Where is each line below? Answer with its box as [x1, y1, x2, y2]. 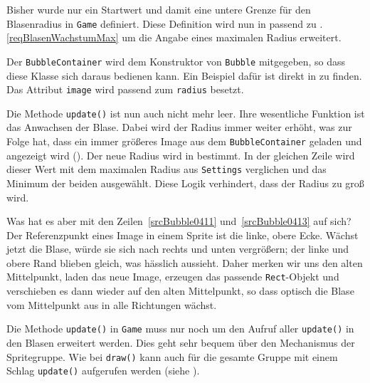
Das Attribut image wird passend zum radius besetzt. [6, 82, 244, 97]
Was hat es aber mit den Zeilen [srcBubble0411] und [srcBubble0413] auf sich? [6, 214, 351, 229]
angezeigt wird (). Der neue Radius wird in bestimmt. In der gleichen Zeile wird [6, 147, 355, 162]
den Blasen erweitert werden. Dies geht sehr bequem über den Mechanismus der [6, 335, 355, 350]
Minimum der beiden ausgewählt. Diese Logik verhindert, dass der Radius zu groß [6, 175, 364, 190]
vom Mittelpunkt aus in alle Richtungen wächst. [6, 297, 217, 312]
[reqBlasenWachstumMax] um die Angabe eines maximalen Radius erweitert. [6, 30, 342, 45]
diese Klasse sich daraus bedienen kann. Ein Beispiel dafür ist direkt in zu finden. [6, 68, 362, 83]
